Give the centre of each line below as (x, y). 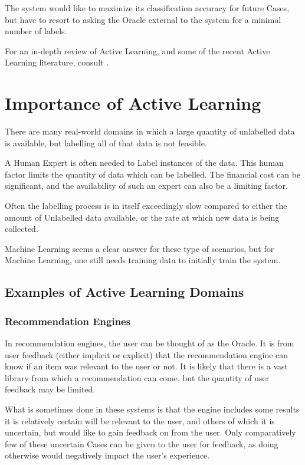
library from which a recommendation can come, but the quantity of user (137, 377)
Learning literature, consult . (57, 62)
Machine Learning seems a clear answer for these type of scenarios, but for (140, 248)
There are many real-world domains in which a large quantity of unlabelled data (150, 131)
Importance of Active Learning (133, 103)
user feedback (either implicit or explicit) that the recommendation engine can (147, 354)
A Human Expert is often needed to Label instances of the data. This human (144, 163)
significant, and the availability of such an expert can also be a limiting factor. (146, 186)
